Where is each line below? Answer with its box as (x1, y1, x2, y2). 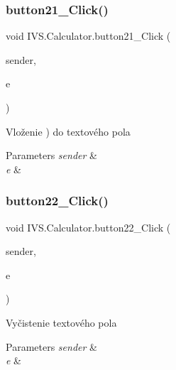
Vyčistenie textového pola (6, 315, 117, 330)
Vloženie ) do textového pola (6, 124, 131, 138)
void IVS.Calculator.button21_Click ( (6, 28, 171, 43)
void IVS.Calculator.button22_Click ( (6, 219, 171, 234)
